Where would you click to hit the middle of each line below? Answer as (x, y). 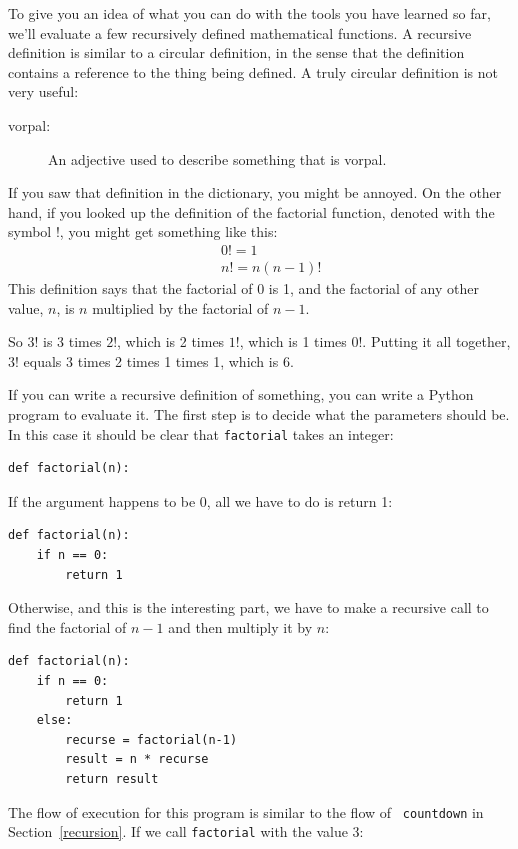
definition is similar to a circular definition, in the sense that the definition (236, 52)
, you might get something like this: (168, 231)
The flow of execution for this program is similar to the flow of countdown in (246, 811)
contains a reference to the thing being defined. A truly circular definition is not (253, 71)
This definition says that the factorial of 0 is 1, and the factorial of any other (244, 288)
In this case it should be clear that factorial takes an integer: (201, 433)
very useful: (43, 91)
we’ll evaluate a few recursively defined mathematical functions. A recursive (240, 32)
